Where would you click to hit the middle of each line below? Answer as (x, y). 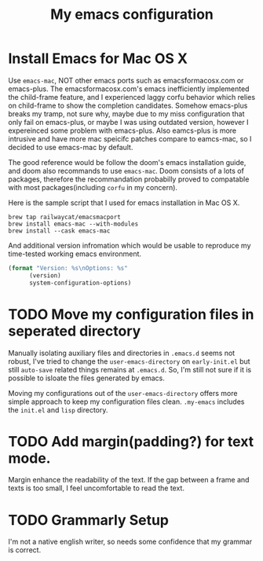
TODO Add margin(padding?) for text (131, 441)
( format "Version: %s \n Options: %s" (68, 268)
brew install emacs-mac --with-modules (73, 224)
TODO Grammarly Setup (89, 520)
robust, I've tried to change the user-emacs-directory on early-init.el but (129, 361)
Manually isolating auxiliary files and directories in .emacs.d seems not (122, 353)
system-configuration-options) (80, 283)
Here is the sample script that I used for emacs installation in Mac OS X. (124, 203)
